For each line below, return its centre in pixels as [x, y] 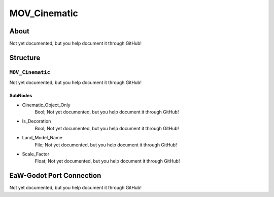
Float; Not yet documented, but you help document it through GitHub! [107, 161]
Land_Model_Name [42, 138]
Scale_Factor [36, 154]
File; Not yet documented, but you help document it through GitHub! [106, 145]
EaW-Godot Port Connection [55, 175]
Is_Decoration [37, 121]
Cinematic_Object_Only [46, 105]
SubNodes [21, 96]
